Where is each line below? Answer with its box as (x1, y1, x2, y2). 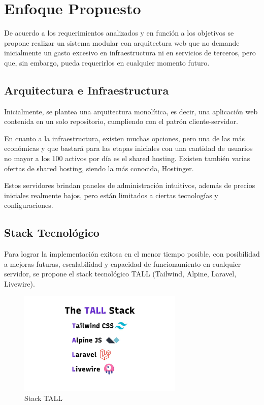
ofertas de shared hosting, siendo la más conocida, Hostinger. (4, 163, 194, 173)
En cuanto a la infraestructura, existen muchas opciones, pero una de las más (4, 133, 245, 143)
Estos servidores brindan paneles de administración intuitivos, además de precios (4, 180, 255, 191)
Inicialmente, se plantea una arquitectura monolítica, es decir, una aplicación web (4, 106, 258, 116)
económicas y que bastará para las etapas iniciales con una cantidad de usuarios (4, 143, 253, 153)
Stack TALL (24, 392, 63, 403)
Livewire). (4, 278, 35, 289)
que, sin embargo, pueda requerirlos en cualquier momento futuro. (4, 57, 210, 68)
